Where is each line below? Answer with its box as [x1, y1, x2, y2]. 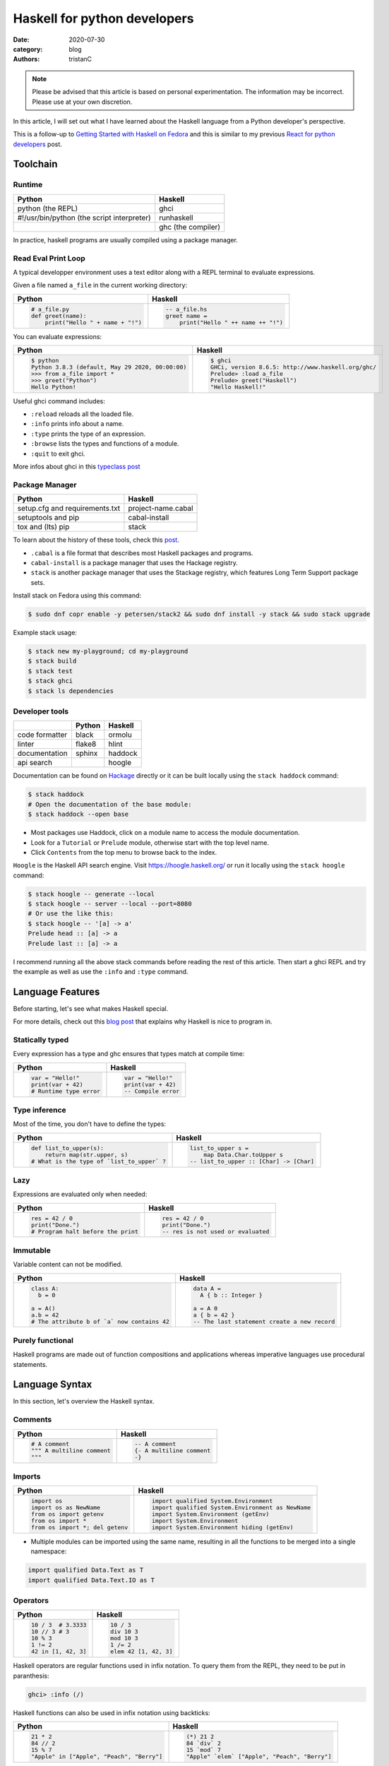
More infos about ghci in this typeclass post [13, 463, 140, 471]
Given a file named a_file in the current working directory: [13, 281, 187, 290]
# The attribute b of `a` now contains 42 [30, 1317, 169, 1325]
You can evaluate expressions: [13, 332, 102, 340]
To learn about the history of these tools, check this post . [13, 535, 179, 544]
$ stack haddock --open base [28, 810, 129, 819]
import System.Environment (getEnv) [152, 1510, 270, 1518]
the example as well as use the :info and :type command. [13, 968, 188, 976]
